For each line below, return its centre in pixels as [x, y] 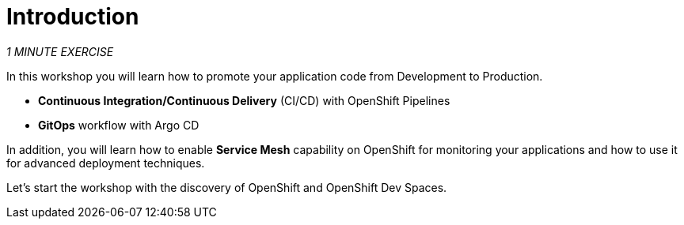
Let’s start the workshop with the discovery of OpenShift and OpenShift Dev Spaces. [227, 187]
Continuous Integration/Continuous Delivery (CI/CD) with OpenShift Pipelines [244, 100]
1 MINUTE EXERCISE [60, 51]
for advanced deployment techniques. [106, 163]
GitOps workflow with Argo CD [119, 125]
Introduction [73, 17]
